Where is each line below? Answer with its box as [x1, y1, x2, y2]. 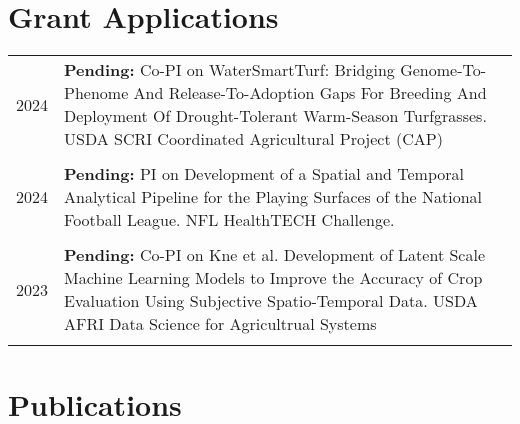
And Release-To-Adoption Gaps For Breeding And [133, 81, 487, 105]
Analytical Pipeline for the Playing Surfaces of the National [64, 185, 483, 209]
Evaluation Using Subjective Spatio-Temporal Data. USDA [64, 289, 478, 313]
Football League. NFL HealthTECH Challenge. [64, 208, 395, 232]
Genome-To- [400, 58, 487, 82]
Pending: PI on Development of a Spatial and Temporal [64, 162, 464, 186]
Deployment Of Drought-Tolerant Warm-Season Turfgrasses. [64, 104, 487, 128]
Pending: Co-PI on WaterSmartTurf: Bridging [64, 58, 395, 82]
